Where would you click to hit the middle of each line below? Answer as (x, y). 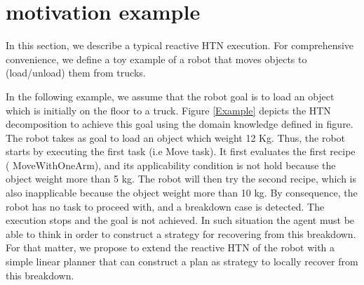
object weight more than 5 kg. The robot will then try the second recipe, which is (181, 179)
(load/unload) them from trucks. (76, 73)
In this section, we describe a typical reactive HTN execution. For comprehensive (180, 45)
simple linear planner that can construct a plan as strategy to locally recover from (182, 261)
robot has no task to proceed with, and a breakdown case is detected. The (165, 206)
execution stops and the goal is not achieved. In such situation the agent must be (180, 220)
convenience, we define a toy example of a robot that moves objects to (156, 59)
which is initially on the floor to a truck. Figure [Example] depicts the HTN (168, 110)
